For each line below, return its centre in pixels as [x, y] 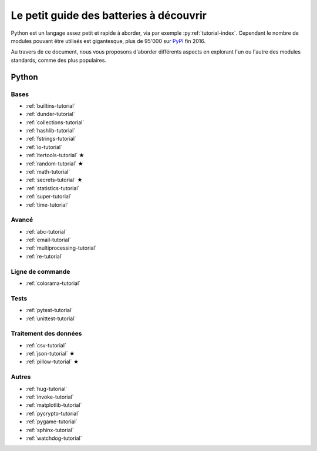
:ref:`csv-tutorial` [46, 345]
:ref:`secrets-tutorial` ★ [54, 180]
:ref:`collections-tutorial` [55, 122]
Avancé [22, 220]
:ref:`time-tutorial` [47, 205]
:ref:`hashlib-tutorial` [50, 131]
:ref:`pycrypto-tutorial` [53, 413]
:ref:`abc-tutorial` [46, 231]
